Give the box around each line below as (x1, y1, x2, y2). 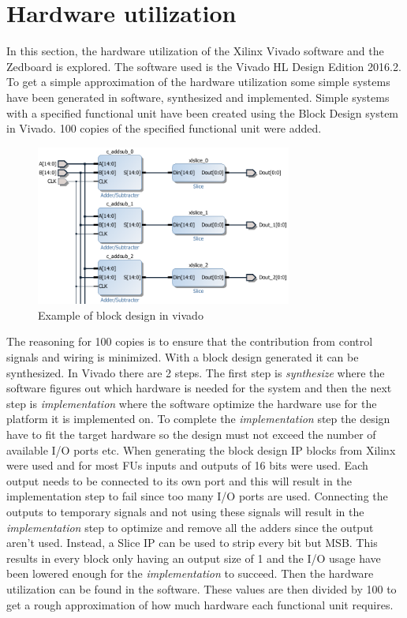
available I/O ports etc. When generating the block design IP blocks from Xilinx (6, 441, 396, 458)
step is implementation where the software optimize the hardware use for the (6, 395, 377, 411)
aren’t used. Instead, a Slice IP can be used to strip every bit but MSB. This (6, 534, 378, 551)
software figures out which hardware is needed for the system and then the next (6, 380, 392, 396)
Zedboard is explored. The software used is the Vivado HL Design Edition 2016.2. (6, 58, 401, 74)
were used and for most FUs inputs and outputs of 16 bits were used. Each (6, 457, 368, 474)
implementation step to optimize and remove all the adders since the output (6, 519, 374, 535)
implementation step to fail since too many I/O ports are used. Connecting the (6, 488, 388, 504)
